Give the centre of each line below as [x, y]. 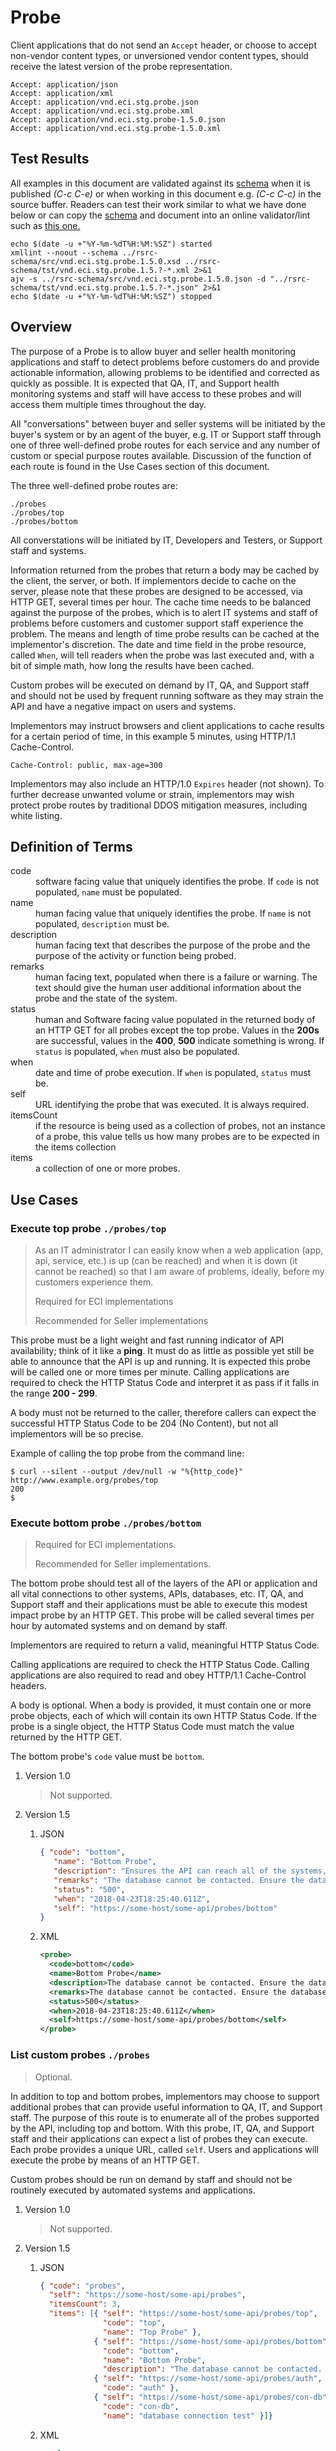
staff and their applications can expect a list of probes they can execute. [159, 2138]
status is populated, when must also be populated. [137, 1052]
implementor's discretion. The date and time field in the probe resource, [158, 644]
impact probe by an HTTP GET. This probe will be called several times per [162, 1615]
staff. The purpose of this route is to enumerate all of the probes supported [165, 2117]
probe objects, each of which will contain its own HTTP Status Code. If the [163, 1716]
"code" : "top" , [134, 2323]
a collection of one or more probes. [108, 1168]
